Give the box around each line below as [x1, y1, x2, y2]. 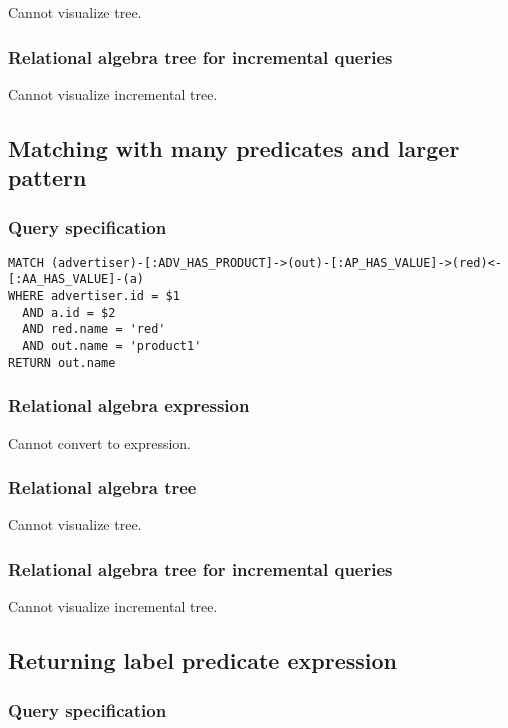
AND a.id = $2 [22, 305, 116, 320]
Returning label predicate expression [8, 645, 397, 676]
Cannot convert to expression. [8, 432, 192, 453]
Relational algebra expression [8, 393, 250, 418]
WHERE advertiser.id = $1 [8, 289, 180, 304]
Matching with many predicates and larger [8, 132, 460, 163]
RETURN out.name [8, 355, 116, 370]
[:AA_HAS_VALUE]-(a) [8, 272, 145, 287]
